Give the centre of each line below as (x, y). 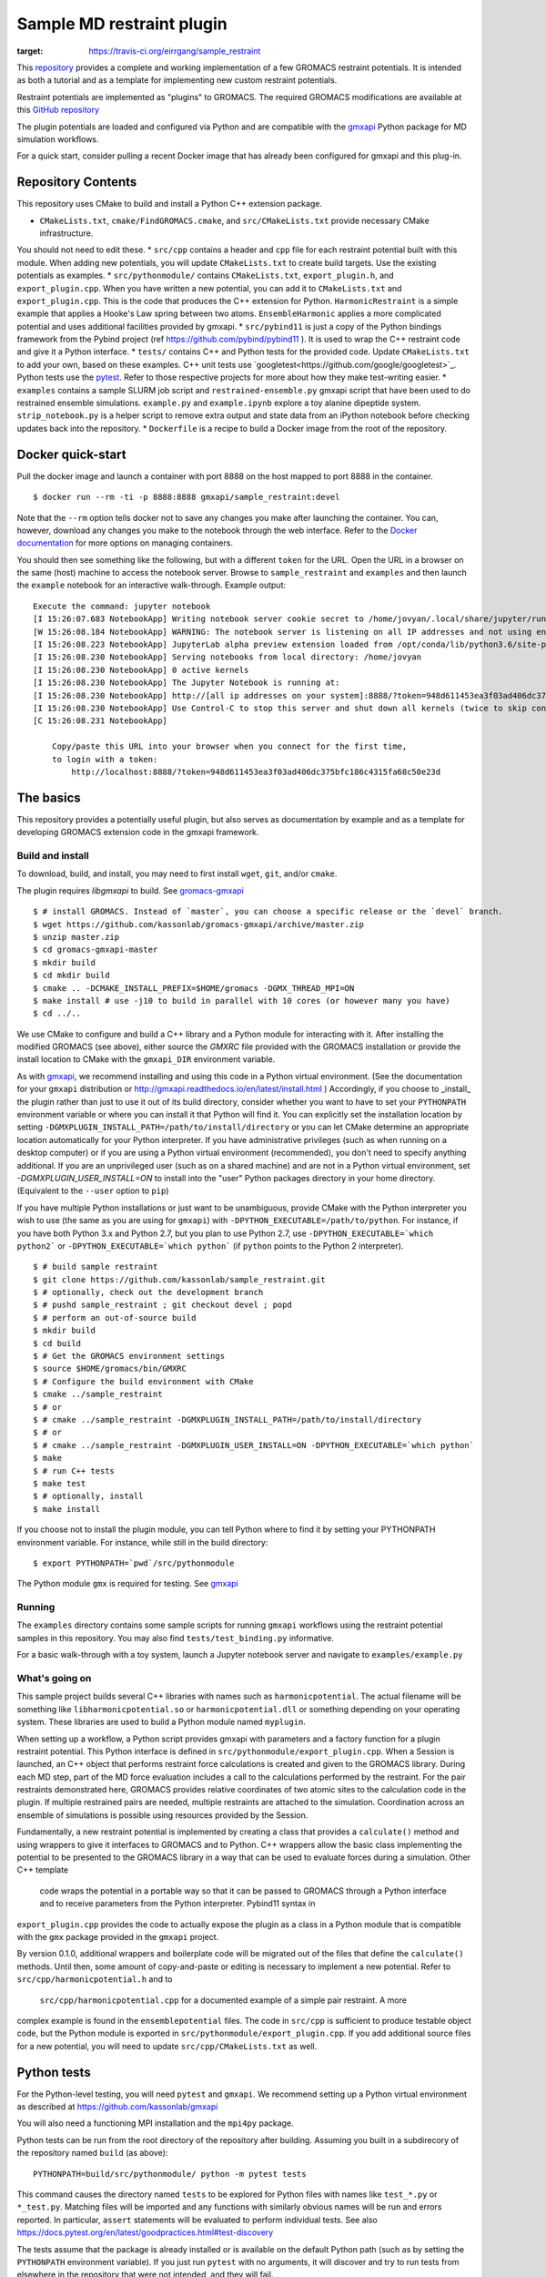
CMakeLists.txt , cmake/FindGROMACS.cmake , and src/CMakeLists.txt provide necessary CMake (234, 220)
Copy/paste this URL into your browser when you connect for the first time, (229, 746)
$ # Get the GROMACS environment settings (129, 1356)
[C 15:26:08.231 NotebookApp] (101, 721)
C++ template (42, 1870)
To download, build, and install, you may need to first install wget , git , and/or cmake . (177, 873)
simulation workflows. (58, 139)
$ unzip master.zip (76, 937)
